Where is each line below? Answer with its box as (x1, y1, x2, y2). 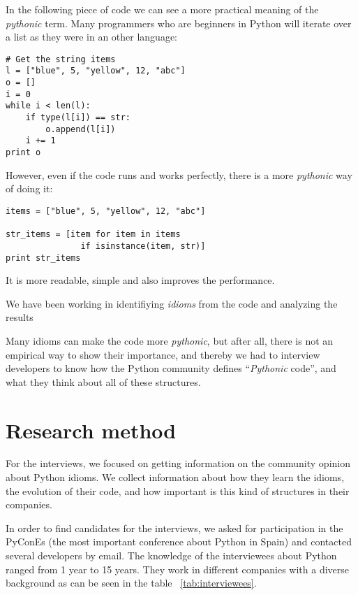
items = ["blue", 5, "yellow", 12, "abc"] (6, 206, 206, 216)
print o (6, 148, 41, 158)
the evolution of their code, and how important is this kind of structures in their (6, 483, 350, 498)
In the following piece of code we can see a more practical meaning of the (6, 2, 319, 16)
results (6, 310, 33, 324)
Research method (6, 415, 177, 444)
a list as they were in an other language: (6, 29, 177, 44)
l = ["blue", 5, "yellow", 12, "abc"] (6, 66, 186, 76)
